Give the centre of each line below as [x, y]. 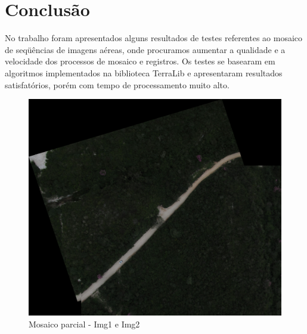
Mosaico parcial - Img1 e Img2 [84, 324]
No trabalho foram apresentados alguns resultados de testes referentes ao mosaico [154, 38]
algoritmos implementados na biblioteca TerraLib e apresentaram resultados [144, 72]
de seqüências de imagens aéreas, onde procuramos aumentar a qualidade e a [145, 49]
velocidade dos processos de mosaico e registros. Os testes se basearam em [140, 61]
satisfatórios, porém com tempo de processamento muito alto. [117, 84]
